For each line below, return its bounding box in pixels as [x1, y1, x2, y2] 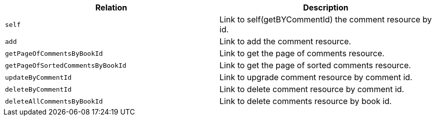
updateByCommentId [5, 73, 72, 81]
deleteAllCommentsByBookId [5, 97, 103, 105]
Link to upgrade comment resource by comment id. [219, 72, 412, 82]
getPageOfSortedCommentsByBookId [5, 61, 126, 69]
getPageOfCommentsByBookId [5, 49, 103, 57]
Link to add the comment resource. [219, 36, 351, 46]
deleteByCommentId [5, 85, 72, 93]
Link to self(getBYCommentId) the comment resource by [219, 14, 432, 24]
